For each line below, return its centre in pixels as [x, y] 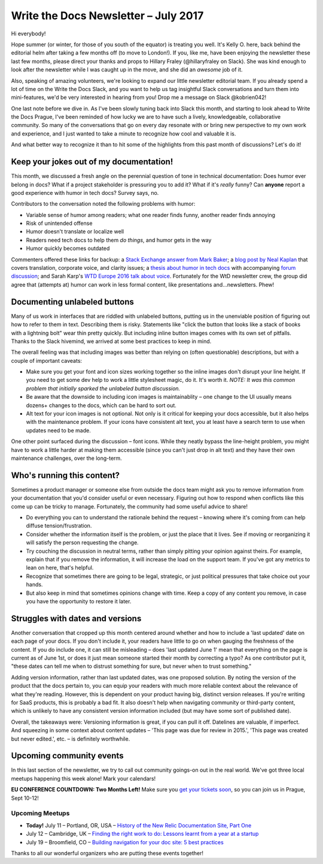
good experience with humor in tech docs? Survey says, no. [85, 192]
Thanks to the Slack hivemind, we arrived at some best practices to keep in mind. [111, 341]
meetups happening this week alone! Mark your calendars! [83, 778]
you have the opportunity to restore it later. [79, 601]
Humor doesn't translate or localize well [75, 231]
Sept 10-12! [25, 798]
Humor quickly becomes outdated [68, 248]
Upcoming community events [67, 756]
